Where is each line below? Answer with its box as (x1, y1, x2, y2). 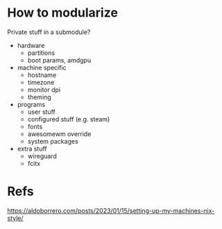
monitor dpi (27, 85, 61, 94)
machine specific (17, 63, 67, 71)
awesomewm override (27, 130, 92, 138)
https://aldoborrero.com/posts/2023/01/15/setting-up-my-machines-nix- (7, 206, 215, 214)
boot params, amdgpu (27, 56, 92, 64)
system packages (27, 137, 78, 145)
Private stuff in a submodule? (7, 28, 91, 36)
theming (27, 92, 52, 101)
